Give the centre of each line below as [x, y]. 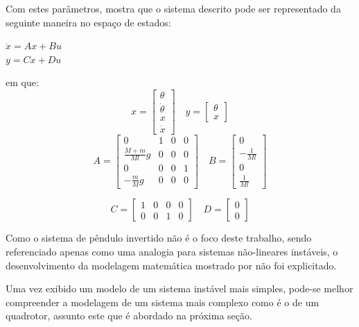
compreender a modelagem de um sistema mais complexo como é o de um [163, 302]
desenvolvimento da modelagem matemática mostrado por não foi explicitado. [171, 265]
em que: [22, 82]
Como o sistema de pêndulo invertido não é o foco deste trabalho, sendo [159, 238]
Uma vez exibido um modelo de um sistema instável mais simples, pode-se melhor [179, 288]
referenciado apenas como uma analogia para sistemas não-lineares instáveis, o [172, 251]
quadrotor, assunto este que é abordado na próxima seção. [129, 316]
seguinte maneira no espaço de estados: [88, 22]
